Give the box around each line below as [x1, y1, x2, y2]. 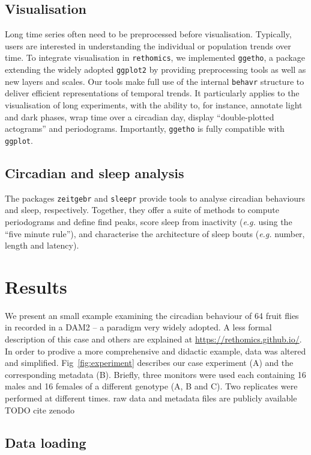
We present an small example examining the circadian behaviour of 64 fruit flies [5, 309, 299, 321]
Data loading [5, 433, 86, 451]
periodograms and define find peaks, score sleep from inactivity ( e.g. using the [5, 215, 292, 227]
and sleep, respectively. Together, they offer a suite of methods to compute [5, 203, 279, 216]
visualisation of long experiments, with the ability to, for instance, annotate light [5, 98, 303, 111]
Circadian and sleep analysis [5, 163, 184, 182]
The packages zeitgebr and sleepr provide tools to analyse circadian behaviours [5, 191, 306, 204]
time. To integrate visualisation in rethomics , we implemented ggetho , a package [5, 51, 305, 64]
